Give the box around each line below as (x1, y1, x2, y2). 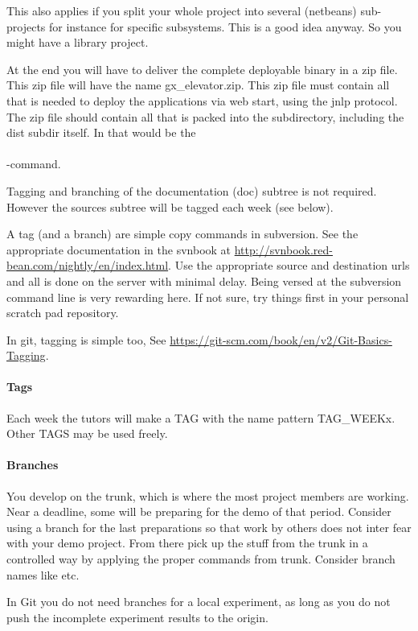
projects (6, 18, 46, 35)
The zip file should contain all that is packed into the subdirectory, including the (6, 108, 404, 125)
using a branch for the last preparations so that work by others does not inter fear (6, 518, 412, 535)
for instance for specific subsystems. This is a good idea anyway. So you (49, 18, 402, 35)
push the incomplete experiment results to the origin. (6, 608, 268, 625)
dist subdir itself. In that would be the (6, 124, 196, 141)
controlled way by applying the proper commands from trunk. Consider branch (6, 551, 395, 567)
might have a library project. (6, 34, 149, 51)
